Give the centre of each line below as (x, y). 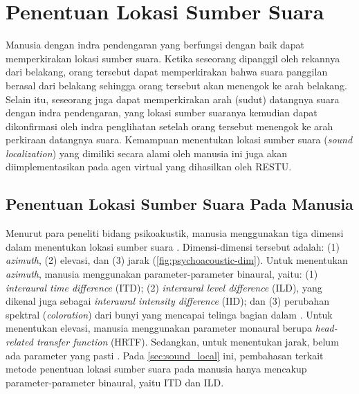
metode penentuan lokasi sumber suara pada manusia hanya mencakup (156, 369)
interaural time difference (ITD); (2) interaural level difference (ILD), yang (164, 287)
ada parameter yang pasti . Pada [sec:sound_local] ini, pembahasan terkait (165, 355)
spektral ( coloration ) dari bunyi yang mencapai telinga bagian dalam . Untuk (169, 314)
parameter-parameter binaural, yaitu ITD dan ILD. (115, 382)
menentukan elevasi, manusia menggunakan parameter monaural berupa (159, 328)
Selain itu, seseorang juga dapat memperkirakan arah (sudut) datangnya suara (173, 99)
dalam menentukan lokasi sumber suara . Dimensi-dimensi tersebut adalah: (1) (173, 246)
